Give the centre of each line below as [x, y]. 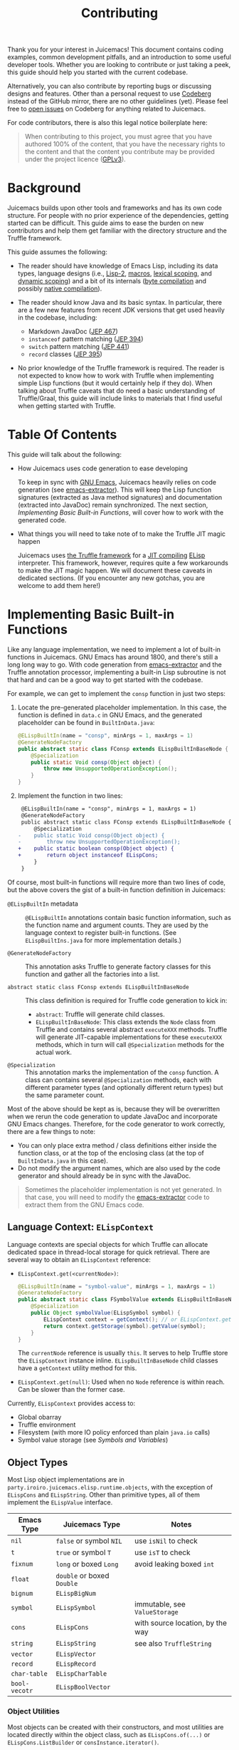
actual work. [54, 1052]
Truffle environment [47, 1425]
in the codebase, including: [57, 318]
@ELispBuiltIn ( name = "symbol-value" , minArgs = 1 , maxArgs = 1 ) [116, 1286]
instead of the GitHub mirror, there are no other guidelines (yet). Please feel [118, 101]
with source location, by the [181, 1623]
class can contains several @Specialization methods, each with [118, 1080]
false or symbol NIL [89, 1541]
